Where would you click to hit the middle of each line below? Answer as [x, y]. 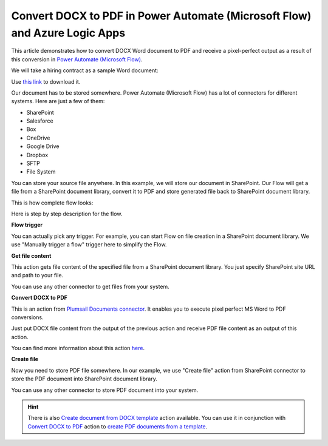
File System [41, 172]
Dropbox [37, 155]
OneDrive [38, 138]
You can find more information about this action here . [78, 348]
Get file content [31, 255]
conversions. [27, 317]
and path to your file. [37, 275]
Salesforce [40, 121]
